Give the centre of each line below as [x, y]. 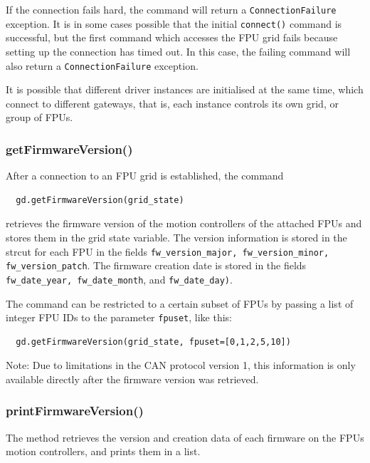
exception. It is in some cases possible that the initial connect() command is [174, 23]
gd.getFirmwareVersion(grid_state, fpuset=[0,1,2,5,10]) [153, 342]
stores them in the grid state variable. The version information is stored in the [176, 237]
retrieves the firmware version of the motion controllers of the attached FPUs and [184, 223]
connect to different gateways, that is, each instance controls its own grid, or [172, 103]
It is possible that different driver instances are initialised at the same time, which [185, 89]
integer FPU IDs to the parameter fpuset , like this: [119, 317]
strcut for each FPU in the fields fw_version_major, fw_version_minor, [168, 251]
